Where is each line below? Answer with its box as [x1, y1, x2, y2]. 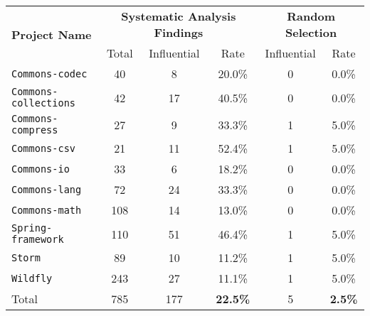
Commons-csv [11, 142, 76, 154]
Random [287, 8, 335, 24]
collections [11, 97, 76, 109]
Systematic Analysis [121, 8, 236, 24]
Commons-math [11, 204, 82, 216]
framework [11, 234, 64, 245]
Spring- [11, 222, 53, 234]
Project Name [11, 26, 92, 43]
